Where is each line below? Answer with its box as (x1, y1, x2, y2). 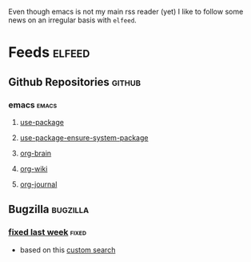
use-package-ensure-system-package (19, 132, 149, 143)
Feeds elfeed (8, 43, 90, 62)
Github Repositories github (8, 75, 141, 89)
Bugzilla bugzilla (8, 203, 90, 216)
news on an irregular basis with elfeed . (8, 15, 137, 25)
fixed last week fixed (8, 227, 86, 238)
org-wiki (19, 163, 48, 173)
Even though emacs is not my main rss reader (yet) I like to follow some (8, 7, 244, 16)
